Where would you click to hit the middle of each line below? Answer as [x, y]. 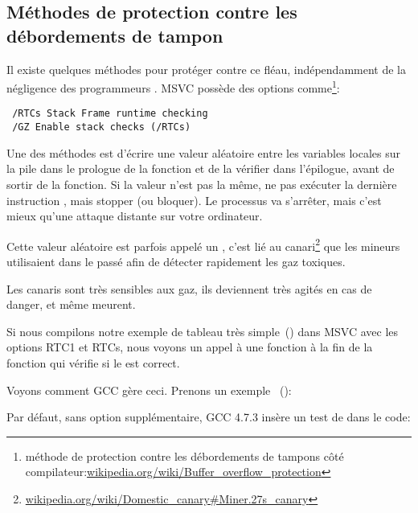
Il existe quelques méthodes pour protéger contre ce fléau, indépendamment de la [206, 69]
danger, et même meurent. [71, 304]
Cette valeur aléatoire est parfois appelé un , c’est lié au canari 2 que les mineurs [203, 244]
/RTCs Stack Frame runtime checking [110, 114]
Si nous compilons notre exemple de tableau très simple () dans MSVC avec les [203, 331]
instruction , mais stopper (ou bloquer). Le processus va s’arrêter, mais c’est [194, 200]
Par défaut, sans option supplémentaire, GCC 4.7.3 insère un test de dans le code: [209, 417]
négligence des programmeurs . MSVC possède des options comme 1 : [173, 86]
